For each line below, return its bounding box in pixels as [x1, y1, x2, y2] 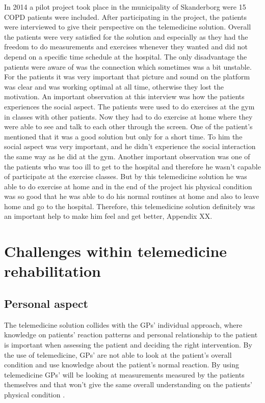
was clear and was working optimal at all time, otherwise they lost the [4, 81, 224, 92]
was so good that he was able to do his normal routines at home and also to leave [4, 191, 259, 201]
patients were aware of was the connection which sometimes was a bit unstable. [4, 61, 252, 72]
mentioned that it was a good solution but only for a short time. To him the [4, 131, 243, 141]
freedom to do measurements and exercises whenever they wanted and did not [4, 41, 248, 52]
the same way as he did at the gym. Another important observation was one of [4, 151, 250, 161]
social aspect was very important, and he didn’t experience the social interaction [4, 141, 256, 152]
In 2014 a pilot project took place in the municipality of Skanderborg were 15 [4, 2, 246, 12]
